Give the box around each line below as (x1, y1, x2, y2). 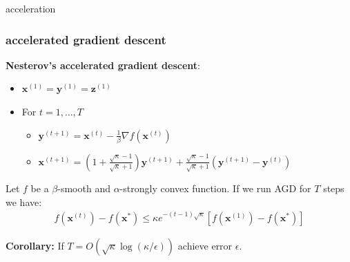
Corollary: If (6, 238, 64, 252)
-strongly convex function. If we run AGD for (119, 180, 311, 195)
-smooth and (57, 180, 110, 195)
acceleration (6, 1, 56, 15)
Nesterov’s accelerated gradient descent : (6, 57, 200, 72)
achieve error (177, 238, 233, 252)
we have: (6, 194, 42, 209)
